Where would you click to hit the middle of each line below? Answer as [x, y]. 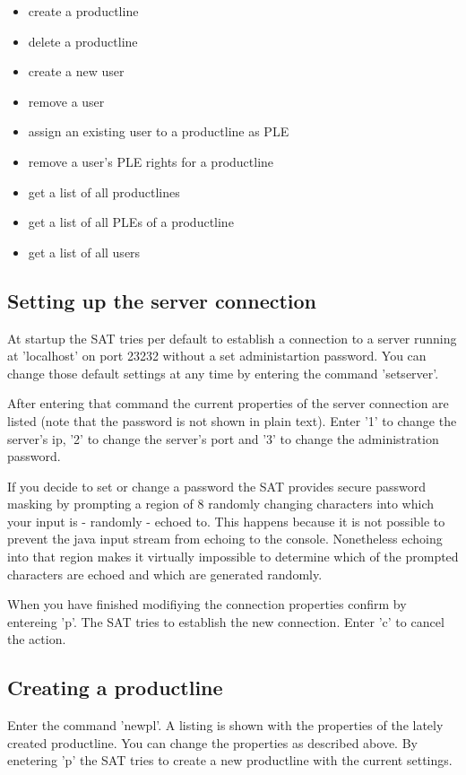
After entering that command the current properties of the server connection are [228, 403]
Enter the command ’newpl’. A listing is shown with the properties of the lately [225, 725]
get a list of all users [84, 252]
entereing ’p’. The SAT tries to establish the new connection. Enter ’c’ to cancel [226, 621]
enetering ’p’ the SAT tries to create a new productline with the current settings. [230, 760]
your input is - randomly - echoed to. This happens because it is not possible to [226, 521]
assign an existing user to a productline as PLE [159, 131]
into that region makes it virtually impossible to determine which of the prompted [233, 557]
